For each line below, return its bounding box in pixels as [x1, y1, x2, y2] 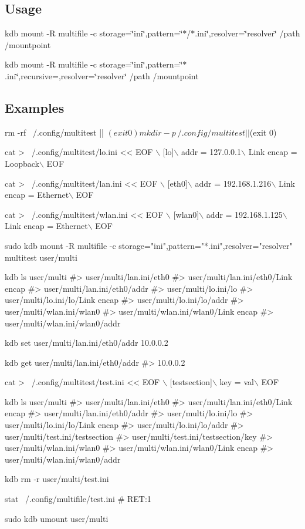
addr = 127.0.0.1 [181, 146, 242, 158]
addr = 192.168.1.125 [206, 208, 283, 220]
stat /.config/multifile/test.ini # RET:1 [5, 493, 151, 505]
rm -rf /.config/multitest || [5, 126, 104, 138]
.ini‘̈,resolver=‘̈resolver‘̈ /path [195, 27, 300, 39]
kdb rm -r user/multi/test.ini [5, 473, 109, 485]
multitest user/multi [5, 251, 77, 263]
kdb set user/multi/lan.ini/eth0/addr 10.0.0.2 [5, 336, 168, 349]
